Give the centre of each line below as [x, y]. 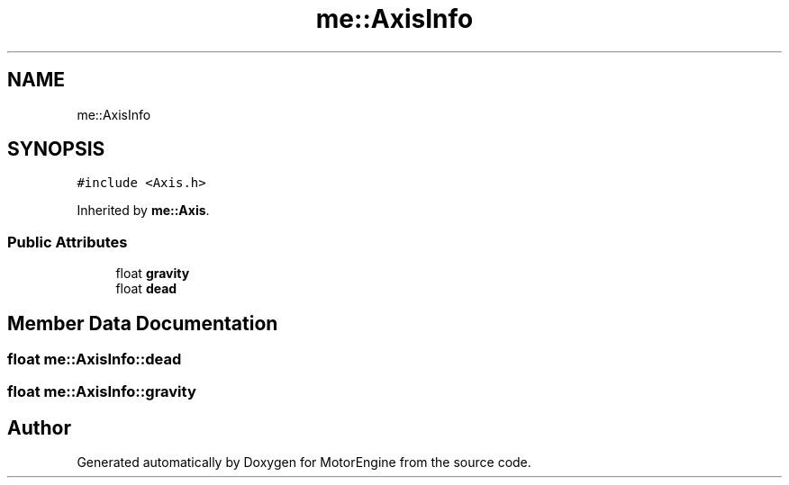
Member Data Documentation [143, 323]
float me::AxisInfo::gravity [102, 392]
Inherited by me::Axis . [143, 211]
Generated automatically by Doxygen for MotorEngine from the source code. [304, 463]
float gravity [153, 274]
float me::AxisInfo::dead [95, 359]
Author [39, 427]
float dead [146, 289]
